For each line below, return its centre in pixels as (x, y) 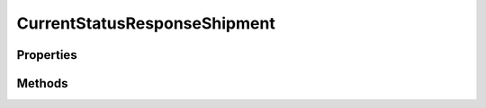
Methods (42, 83)
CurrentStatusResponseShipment (146, 23)
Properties (47, 55)
